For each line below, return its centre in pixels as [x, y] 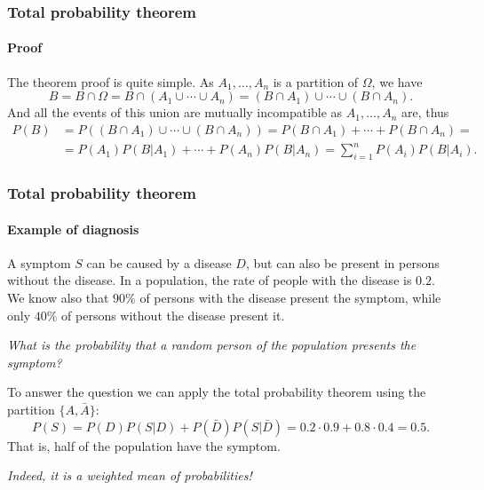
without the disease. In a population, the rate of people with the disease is [210, 280]
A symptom [39, 262]
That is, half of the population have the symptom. [144, 445]
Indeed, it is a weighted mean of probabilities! [130, 475]
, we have [397, 81]
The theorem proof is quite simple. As [111, 81]
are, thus [425, 112]
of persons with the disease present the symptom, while [290, 298]
